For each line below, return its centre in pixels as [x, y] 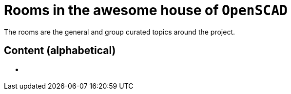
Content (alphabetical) [60, 51]
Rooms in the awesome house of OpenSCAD [146, 10]
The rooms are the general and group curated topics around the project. [120, 32]
